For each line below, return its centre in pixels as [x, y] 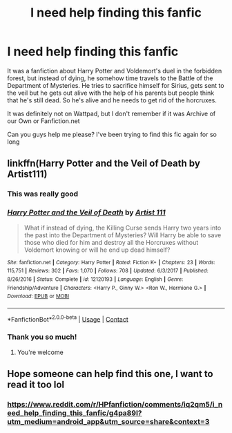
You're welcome [40, 352]
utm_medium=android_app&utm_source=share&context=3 [108, 422]
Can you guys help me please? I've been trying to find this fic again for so [112, 134]
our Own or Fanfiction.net [44, 121]
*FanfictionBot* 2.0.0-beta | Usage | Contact [68, 318]
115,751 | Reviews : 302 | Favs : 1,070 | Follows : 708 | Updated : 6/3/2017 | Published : [108, 271]
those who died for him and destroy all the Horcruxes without [111, 242]
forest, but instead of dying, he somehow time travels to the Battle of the [110, 78]
